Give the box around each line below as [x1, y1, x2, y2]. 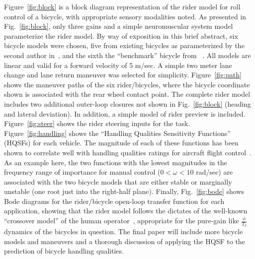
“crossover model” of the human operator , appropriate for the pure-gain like [4, 215, 239, 226]
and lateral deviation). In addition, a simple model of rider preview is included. [4, 108, 246, 119]
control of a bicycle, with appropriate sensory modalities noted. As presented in [4, 11, 247, 21]
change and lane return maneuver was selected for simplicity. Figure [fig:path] [4, 69, 242, 80]
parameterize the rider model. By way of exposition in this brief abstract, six [4, 30, 238, 41]
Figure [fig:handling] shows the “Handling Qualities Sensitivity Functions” [4, 128, 231, 138]
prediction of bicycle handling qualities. [4, 246, 124, 256]
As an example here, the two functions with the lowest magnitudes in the [4, 157, 227, 167]
